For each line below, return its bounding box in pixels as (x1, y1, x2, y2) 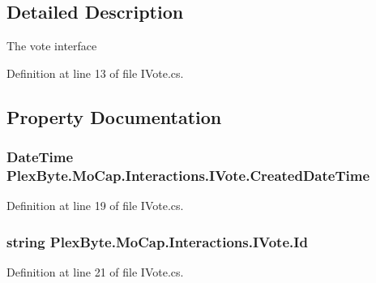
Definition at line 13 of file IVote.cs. (6, 64, 184, 81)
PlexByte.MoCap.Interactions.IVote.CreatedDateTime (6, 165, 370, 186)
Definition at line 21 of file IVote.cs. (6, 264, 184, 281)
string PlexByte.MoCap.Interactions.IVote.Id (6, 231, 308, 251)
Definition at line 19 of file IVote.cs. (6, 197, 184, 214)
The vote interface (6, 37, 97, 54)
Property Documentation (6, 104, 222, 129)
